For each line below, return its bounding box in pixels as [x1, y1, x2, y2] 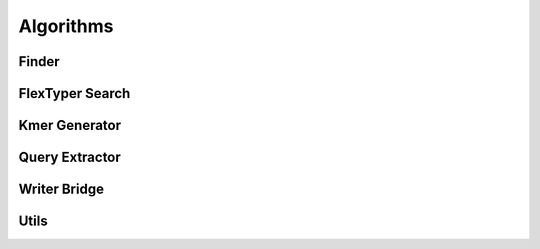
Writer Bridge [18, 181, 105, 198]
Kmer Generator [18, 117, 122, 134]
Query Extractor [18, 149, 122, 166]
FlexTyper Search [18, 85, 131, 102]
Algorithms [18, 15, 114, 37]
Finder [18, 53, 60, 70]
